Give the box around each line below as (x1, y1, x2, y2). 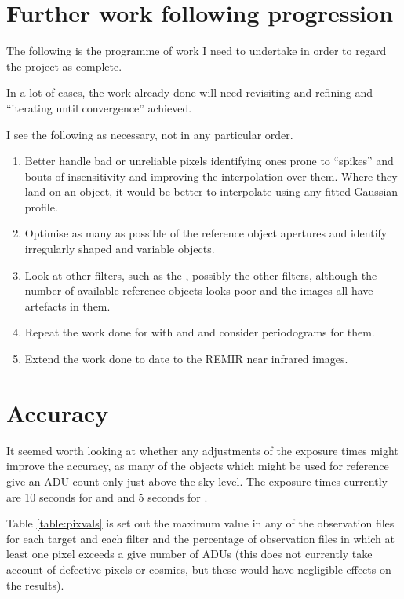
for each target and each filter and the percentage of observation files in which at (6, 530, 395, 546)
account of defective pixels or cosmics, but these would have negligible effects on (6, 560, 391, 577)
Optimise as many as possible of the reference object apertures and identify (24, 225, 388, 241)
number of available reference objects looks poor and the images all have (24, 282, 373, 299)
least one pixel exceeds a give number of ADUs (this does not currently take (6, 546, 373, 562)
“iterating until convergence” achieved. (6, 99, 192, 116)
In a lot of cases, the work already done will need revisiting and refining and (6, 84, 373, 101)
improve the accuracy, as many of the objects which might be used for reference (6, 458, 389, 474)
